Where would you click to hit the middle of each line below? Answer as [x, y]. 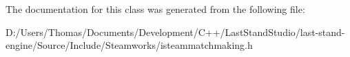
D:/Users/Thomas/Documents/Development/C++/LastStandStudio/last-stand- [175, 32]
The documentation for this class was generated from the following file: [155, 9]
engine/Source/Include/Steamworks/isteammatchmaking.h [129, 45]
